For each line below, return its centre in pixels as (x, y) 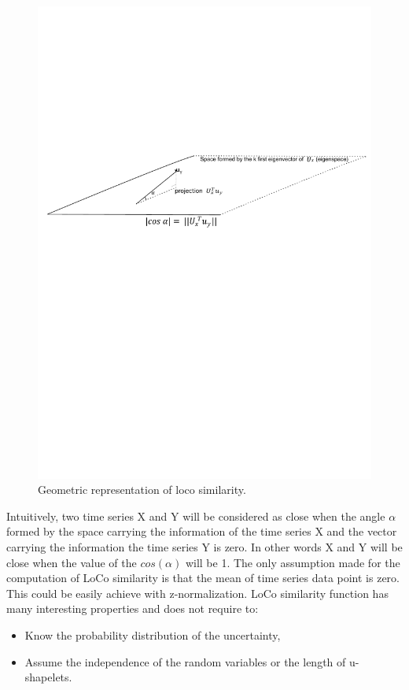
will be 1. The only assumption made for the (293, 562)
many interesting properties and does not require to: (133, 608)
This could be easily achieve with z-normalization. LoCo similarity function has (197, 593)
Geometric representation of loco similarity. (142, 490)
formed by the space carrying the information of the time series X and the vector (202, 531)
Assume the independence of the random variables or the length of (185, 661)
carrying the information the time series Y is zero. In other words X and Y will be (204, 547)
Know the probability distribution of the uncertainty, (153, 635)
